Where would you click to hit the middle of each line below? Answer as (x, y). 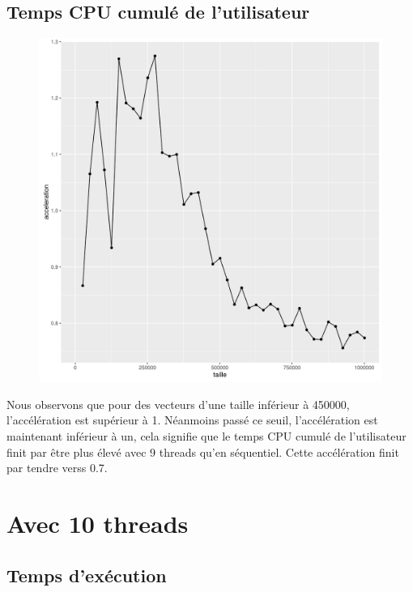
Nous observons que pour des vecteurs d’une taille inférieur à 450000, (178, 404)
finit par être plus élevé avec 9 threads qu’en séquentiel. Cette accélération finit (203, 451)
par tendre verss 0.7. (57, 468)
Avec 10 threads (98, 523)
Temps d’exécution (87, 575)
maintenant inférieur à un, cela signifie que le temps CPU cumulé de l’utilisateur (206, 435)
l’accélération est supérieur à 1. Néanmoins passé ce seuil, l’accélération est (192, 420)
